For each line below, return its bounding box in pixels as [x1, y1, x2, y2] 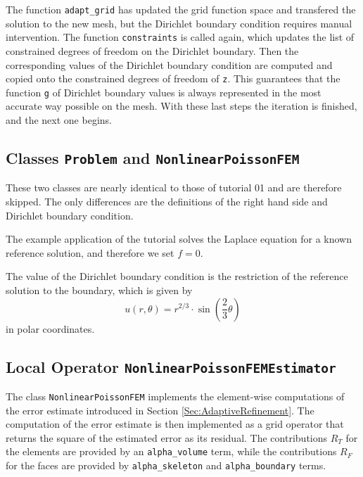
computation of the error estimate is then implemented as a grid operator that [6, 416, 344, 431]
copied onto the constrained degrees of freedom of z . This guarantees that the [6, 71, 340, 86]
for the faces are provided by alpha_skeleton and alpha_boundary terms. [6, 458, 326, 472]
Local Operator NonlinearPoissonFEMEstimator [6, 355, 336, 377]
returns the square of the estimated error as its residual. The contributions [6, 430, 328, 445]
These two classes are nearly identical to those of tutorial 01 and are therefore [6, 180, 342, 195]
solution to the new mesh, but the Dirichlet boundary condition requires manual [6, 15, 352, 30]
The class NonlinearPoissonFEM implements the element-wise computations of [6, 388, 345, 403]
